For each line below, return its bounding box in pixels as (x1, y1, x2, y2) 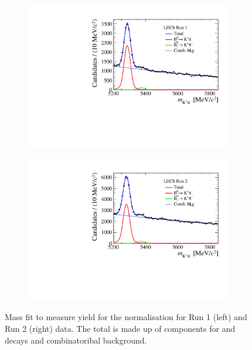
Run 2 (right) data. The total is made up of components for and (5, 322, 236, 334)
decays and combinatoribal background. (5, 334, 147, 346)
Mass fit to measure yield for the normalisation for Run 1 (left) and (5, 311, 247, 323)
